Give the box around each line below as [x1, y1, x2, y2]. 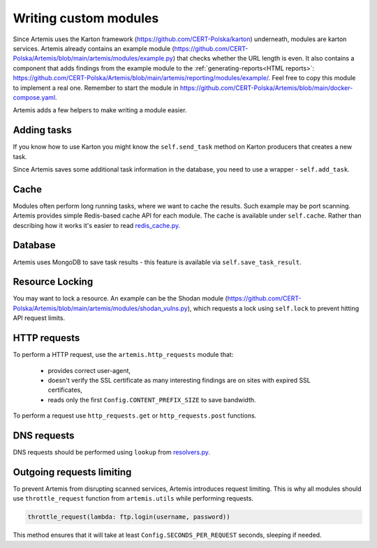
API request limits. [13, 314, 66, 322]
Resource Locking [13, 276, 94, 288]
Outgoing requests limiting [13, 466, 132, 478]
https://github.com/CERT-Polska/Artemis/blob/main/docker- [179, 84, 353, 92]
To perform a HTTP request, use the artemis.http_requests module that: [13, 351, 234, 359]
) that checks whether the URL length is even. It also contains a [172, 54, 355, 63]
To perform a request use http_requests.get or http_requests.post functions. [13, 411, 257, 420]
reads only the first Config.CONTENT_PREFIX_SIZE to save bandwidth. [47, 395, 256, 404]
